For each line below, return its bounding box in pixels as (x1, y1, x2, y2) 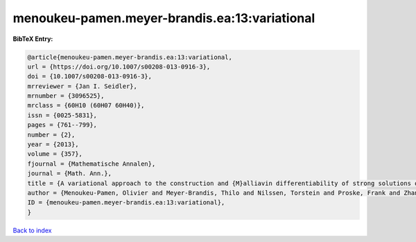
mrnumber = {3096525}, (27, 92, 105, 100)
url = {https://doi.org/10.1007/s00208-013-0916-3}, (27, 62, 211, 71)
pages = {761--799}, (27, 121, 97, 129)
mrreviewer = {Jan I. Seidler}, (27, 82, 138, 90)
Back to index (12, 226, 52, 234)
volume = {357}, (27, 150, 83, 158)
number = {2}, (27, 130, 76, 139)
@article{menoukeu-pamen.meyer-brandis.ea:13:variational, (27, 53, 232, 61)
